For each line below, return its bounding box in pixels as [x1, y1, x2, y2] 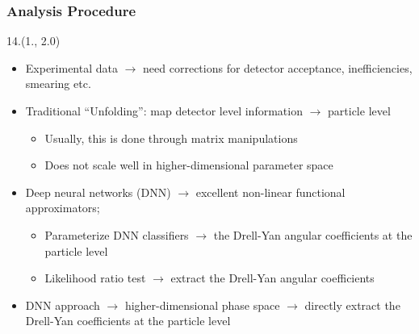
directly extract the [304, 296, 400, 313]
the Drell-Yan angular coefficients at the [213, 226, 413, 243]
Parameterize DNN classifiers [44, 226, 189, 243]
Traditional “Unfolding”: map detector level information [25, 102, 303, 119]
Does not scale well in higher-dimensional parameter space [44, 157, 333, 173]
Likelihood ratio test [44, 269, 146, 286]
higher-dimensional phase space [124, 296, 280, 313]
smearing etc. [25, 75, 91, 92]
